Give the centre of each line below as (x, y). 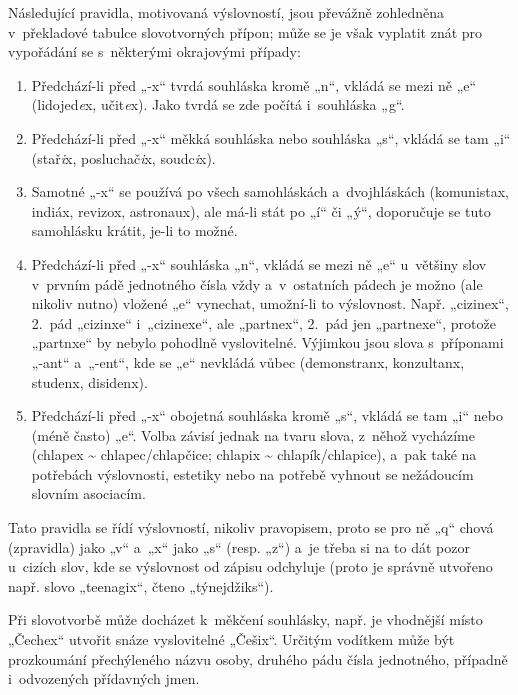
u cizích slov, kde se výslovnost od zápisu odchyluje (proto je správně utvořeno (250, 566)
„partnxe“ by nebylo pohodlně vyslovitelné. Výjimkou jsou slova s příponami (267, 342)
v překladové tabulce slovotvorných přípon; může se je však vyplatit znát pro (245, 31)
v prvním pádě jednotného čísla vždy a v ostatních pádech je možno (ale (257, 283)
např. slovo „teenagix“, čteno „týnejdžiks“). (141, 585)
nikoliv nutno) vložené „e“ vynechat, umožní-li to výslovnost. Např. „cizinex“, (270, 303)
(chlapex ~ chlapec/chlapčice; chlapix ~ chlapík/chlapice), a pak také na (254, 454)
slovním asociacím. (88, 493)
